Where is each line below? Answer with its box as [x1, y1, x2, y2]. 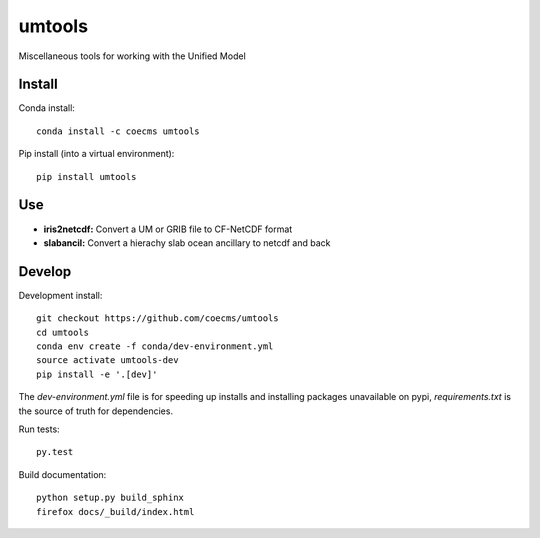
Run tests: [18, 423, 60, 435]
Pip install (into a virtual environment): [18, 148, 175, 160]
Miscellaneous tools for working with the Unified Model [18, 50, 247, 62]
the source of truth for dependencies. [18, 405, 174, 417]
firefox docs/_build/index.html [36, 506, 195, 517]
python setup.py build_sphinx [36, 492, 185, 504]
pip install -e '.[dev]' [36, 368, 158, 380]
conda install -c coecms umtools [36, 125, 200, 137]
